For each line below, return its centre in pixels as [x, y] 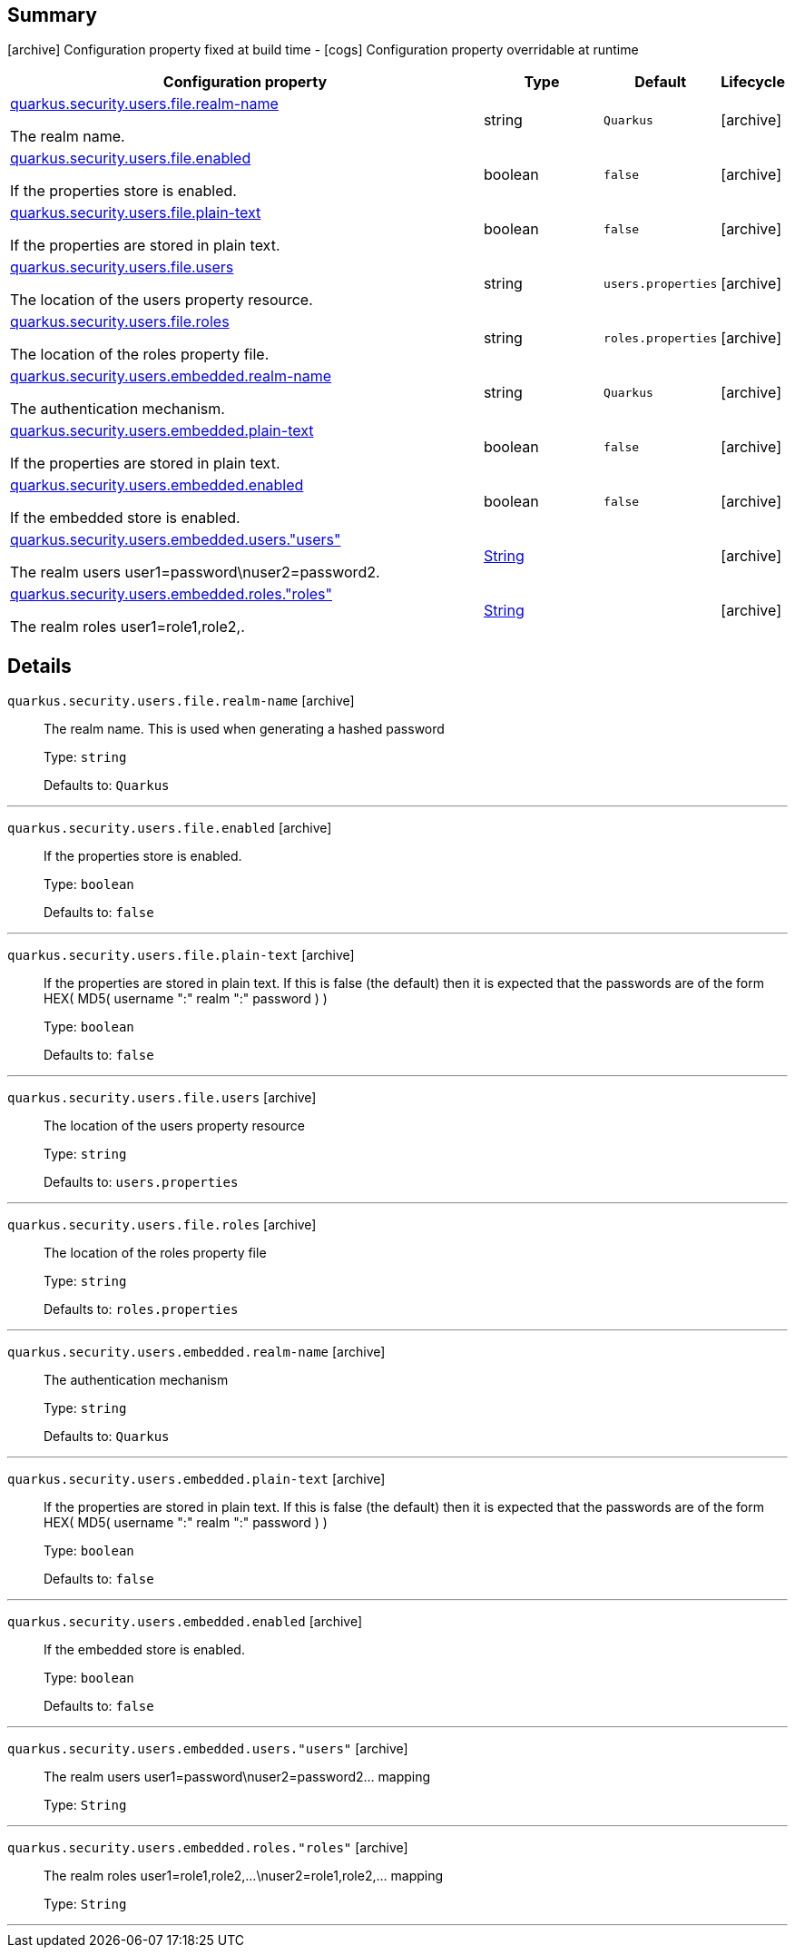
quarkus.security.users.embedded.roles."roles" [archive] [208, 1848]
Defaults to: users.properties [141, 1182]
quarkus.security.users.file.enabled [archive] [170, 828]
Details [39, 666]
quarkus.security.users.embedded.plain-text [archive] [196, 1479]
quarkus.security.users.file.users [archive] [162, 1098]
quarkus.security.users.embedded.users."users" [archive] [208, 1749]
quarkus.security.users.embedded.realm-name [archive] [196, 1352]
